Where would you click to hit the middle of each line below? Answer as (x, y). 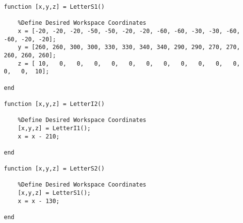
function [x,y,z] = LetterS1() (54, 7)
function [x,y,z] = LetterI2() (54, 104)
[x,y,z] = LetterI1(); (54, 128)
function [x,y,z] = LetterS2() (54, 169)
